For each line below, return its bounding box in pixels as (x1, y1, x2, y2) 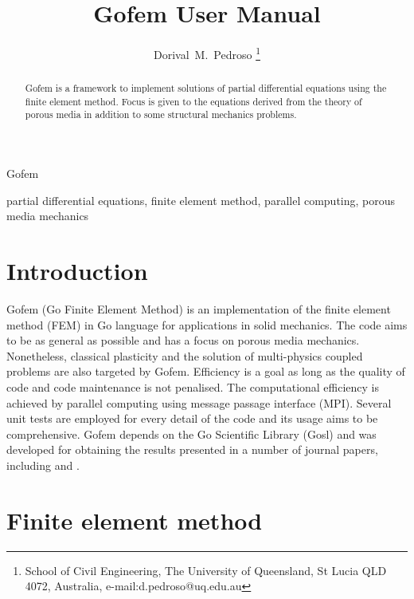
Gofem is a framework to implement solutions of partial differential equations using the (25, 81, 387, 95)
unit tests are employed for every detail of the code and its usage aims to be (6, 410, 378, 427)
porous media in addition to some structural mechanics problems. (25, 108, 297, 121)
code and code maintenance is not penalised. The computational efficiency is (6, 379, 380, 396)
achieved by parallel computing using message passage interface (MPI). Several (6, 394, 392, 411)
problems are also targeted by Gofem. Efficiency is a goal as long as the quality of (6, 363, 405, 380)
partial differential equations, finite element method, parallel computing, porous (6, 191, 396, 208)
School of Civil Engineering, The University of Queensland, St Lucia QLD (25, 562, 387, 578)
